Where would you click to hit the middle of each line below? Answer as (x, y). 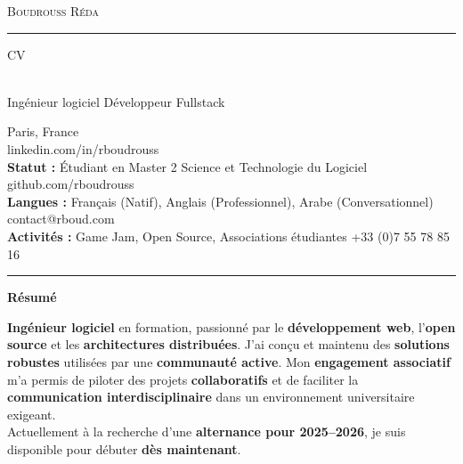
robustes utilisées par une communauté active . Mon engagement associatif (229, 361)
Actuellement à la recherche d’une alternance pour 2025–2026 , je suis (207, 431)
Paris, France (43, 131)
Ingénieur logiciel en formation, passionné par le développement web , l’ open (231, 326)
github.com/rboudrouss (71, 184)
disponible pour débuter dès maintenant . (124, 448)
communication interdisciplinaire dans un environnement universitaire (211, 397)
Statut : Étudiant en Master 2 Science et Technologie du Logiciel (187, 166)
